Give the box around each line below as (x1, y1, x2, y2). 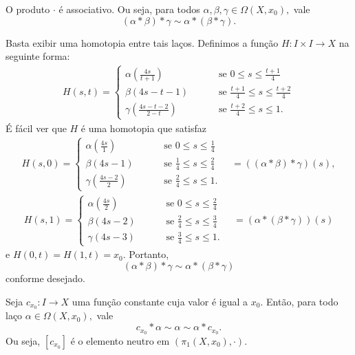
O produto (6, 2, 50, 16)
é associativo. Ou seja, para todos (58, 2, 200, 16)
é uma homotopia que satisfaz (80, 120, 207, 135)
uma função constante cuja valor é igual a (72, 294, 248, 308)
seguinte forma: (6, 49, 70, 63)
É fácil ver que (6, 120, 67, 135)
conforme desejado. (6, 271, 86, 285)
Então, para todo (266, 294, 338, 308)
